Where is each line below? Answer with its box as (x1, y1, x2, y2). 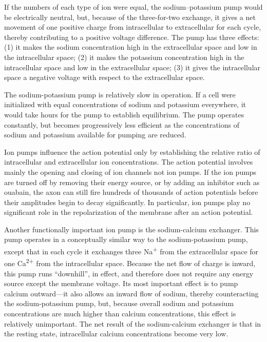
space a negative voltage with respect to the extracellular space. (4, 72, 205, 83)
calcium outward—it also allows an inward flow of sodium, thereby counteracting (4, 288, 259, 298)
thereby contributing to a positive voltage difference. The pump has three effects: (4, 31, 259, 42)
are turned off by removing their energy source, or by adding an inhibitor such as (4, 176, 260, 187)
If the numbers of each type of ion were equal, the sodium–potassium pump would (4, 2, 263, 12)
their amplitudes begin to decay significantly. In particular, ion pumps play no (4, 196, 251, 207)
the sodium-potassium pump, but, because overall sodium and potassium (4, 298, 234, 309)
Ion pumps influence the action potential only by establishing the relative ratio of (4, 146, 260, 157)
